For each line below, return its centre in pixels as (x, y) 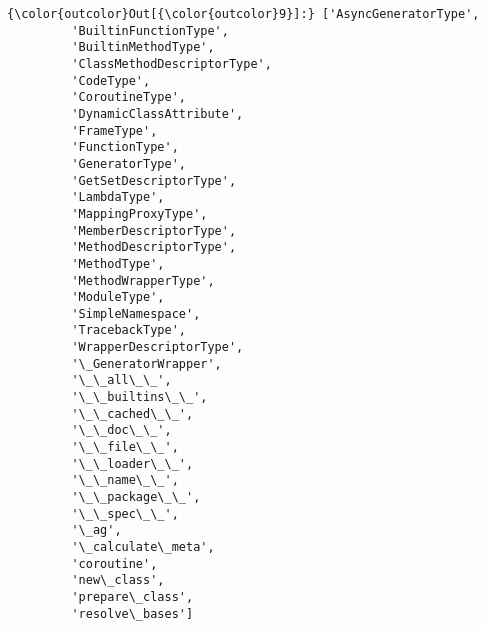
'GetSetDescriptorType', (154, 180)
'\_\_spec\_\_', (125, 513)
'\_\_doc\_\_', (121, 430)
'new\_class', (118, 580)
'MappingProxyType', (139, 213)
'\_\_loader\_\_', (132, 463)
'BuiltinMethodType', (143, 47)
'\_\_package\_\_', (136, 497)
